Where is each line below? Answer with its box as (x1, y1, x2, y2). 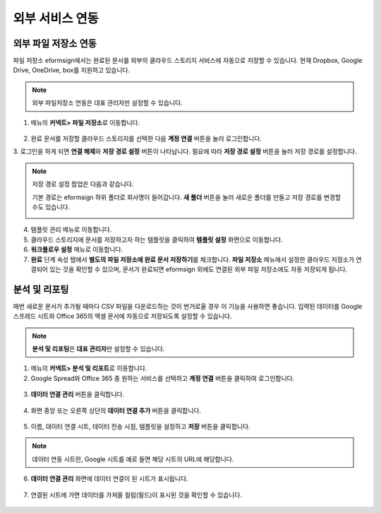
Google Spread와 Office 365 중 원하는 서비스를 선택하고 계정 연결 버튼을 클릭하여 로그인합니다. (30, 374, 295, 382)
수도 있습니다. (32, 202, 71, 211)
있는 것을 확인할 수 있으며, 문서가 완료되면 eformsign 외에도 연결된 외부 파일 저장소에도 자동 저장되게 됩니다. (49, 265, 348, 273)
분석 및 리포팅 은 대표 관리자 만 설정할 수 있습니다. (32, 345, 165, 353)
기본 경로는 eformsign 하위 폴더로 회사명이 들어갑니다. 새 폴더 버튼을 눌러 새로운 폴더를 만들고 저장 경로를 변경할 (32, 193, 341, 201)
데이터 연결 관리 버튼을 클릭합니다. (30, 390, 125, 399)
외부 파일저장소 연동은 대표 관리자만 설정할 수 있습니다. (32, 99, 183, 107)
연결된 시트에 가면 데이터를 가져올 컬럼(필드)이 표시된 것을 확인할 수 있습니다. (30, 490, 243, 499)
